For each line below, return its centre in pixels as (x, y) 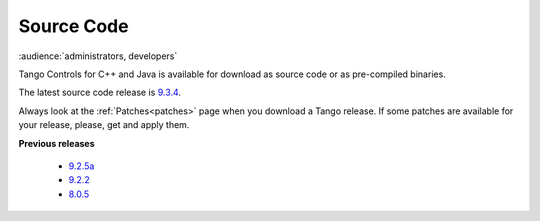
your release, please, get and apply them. (104, 125)
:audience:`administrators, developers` (98, 56)
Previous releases (56, 143)
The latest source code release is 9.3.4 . (100, 92)
